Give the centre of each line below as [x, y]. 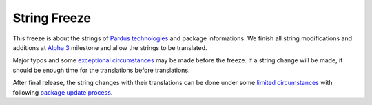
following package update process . [63, 92]
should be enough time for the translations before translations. [101, 70]
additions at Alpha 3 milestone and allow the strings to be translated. [110, 47]
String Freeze [52, 18]
